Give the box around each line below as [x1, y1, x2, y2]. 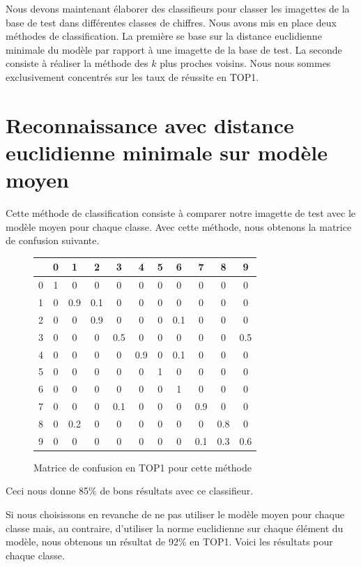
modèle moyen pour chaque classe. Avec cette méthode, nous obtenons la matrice [6, 219, 352, 234]
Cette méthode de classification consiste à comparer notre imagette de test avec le [6, 206, 356, 220]
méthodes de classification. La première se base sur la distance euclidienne [6, 29, 322, 43]
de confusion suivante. [6, 233, 100, 248]
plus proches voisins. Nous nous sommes [160, 56, 331, 70]
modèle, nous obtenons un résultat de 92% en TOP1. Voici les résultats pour [6, 534, 333, 549]
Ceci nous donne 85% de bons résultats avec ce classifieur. [6, 483, 254, 498]
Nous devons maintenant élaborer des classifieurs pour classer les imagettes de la [6, 1, 350, 15]
